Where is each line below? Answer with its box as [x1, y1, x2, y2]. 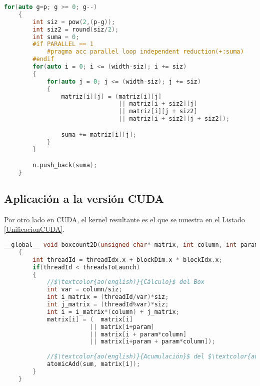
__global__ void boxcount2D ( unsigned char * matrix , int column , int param [4, 241, 258, 249]
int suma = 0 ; [32, 33, 79, 41]
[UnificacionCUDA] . [4, 224, 65, 234]
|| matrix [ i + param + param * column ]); [89, 338, 215, 345]
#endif [32, 56, 54, 63]
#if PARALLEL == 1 [32, 41, 93, 48]
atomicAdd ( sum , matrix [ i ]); [46, 360, 140, 368]
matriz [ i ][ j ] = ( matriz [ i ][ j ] [61, 93, 162, 100]
